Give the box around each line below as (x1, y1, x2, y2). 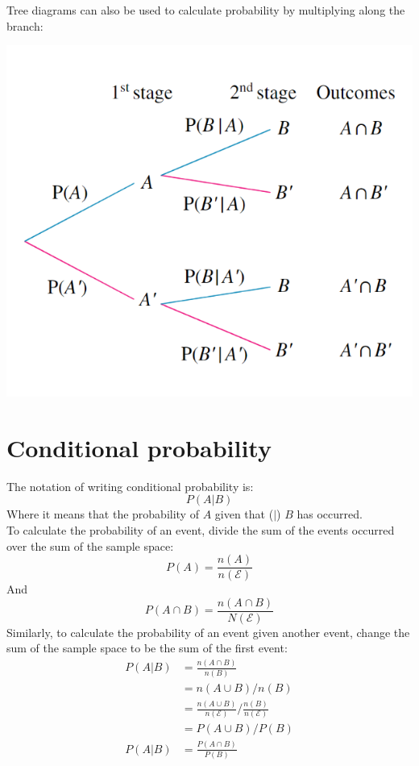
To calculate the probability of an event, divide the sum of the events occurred (6, 521, 395, 538)
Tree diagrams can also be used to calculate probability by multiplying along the (6, 2, 405, 18)
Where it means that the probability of (6, 506, 199, 522)
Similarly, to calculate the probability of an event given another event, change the (6, 623, 410, 640)
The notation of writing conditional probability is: (6, 477, 254, 494)
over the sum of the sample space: (6, 537, 174, 554)
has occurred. (297, 506, 363, 522)
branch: (6, 17, 44, 34)
